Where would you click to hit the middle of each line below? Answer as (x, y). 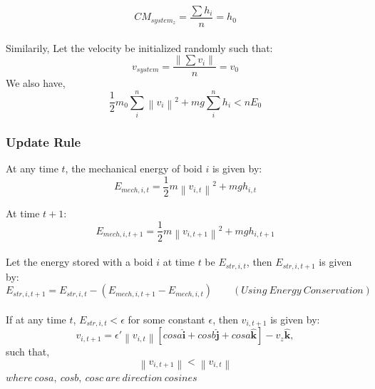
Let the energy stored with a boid (79, 262)
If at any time (36, 319)
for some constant (166, 319)
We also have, (36, 83)
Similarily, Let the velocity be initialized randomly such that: (139, 47)
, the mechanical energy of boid (134, 168)
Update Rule (43, 141)
